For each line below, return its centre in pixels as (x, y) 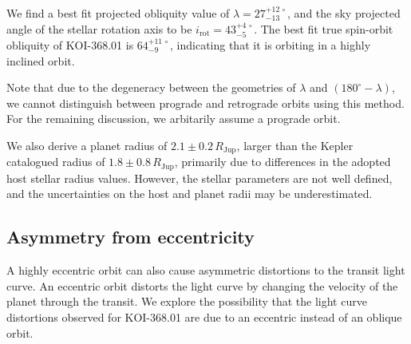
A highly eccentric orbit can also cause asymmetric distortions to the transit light (206, 270)
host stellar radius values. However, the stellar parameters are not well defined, (200, 178)
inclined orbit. (41, 60)
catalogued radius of (56, 162)
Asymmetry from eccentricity (130, 237)
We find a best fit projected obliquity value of (118, 13)
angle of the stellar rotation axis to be (99, 28)
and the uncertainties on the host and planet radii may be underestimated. (190, 194)
